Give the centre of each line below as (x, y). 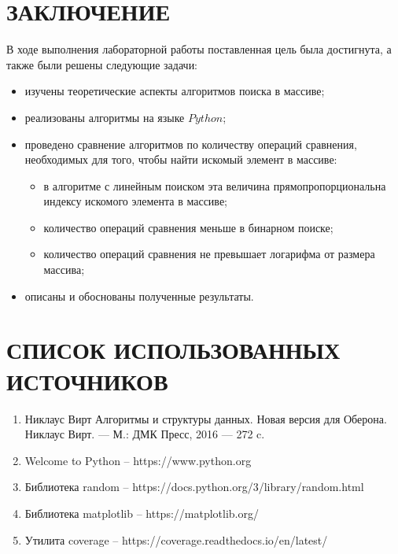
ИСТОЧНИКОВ (87, 380)
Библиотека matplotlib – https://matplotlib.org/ (142, 513)
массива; (64, 270)
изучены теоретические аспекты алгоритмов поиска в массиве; (175, 91)
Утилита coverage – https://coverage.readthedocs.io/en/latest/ (176, 539)
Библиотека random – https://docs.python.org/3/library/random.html (194, 487)
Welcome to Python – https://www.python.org (138, 460)
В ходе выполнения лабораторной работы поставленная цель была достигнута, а (199, 49)
